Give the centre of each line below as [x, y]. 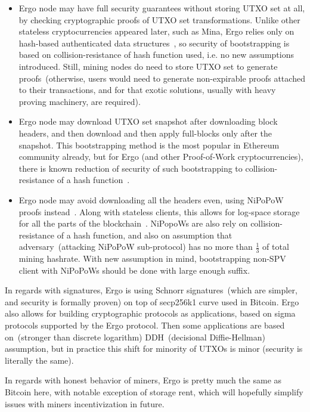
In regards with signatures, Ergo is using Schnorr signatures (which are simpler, [151, 290]
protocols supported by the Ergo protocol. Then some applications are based [145, 325]
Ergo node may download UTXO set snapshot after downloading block [148, 121]
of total [276, 247]
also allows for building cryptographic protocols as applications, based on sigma [150, 313]
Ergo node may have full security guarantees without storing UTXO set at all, [162, 8]
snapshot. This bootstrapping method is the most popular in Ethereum [149, 145]
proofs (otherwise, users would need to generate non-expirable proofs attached [162, 78]
